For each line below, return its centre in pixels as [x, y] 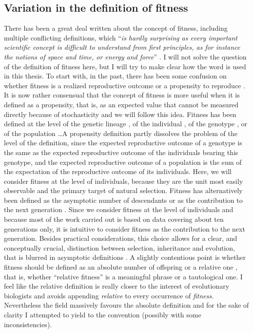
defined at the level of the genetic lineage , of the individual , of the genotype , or [126, 124]
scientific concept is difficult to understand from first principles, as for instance [122, 47]
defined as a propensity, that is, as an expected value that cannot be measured [121, 104]
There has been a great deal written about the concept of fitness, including [116, 28]
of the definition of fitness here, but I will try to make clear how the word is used [125, 66]
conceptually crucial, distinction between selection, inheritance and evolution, [119, 247]
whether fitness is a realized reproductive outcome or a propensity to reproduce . [125, 85]
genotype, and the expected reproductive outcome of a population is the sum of [123, 162]
